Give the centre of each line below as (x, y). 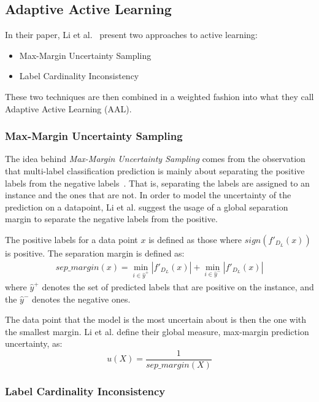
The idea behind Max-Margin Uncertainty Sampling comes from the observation (155, 159)
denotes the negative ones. (81, 299)
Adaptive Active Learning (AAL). (68, 108)
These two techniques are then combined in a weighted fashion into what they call (159, 96)
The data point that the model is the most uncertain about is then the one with (156, 319)
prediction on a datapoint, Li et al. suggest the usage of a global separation (147, 207)
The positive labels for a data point (71, 239)
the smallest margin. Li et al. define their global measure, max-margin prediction (157, 331)
